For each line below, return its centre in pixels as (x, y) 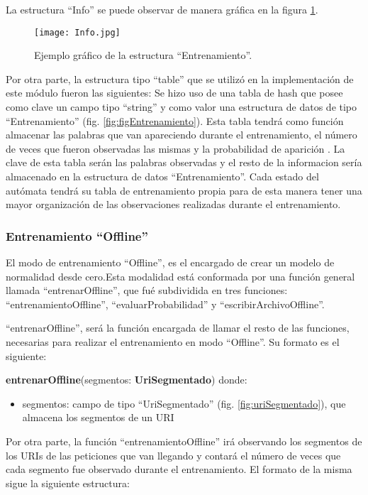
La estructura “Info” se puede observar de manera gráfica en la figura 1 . (162, 9)
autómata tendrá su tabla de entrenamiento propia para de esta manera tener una (184, 190)
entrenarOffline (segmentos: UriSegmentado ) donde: (127, 380)
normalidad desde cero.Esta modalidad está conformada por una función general (180, 276)
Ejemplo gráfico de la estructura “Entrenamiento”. (143, 55)
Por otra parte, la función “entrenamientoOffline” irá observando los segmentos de (184, 441)
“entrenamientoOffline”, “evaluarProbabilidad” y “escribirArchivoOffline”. (165, 304)
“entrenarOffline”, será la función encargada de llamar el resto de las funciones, (178, 328)
